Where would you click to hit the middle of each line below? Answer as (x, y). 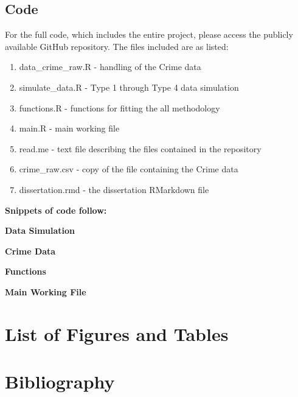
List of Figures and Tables (117, 333)
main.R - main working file (69, 128)
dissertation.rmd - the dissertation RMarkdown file (114, 189)
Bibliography (60, 381)
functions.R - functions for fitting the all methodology (120, 107)
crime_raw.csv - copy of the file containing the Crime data (129, 169)
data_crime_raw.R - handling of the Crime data (110, 67)
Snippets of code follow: (56, 210)
